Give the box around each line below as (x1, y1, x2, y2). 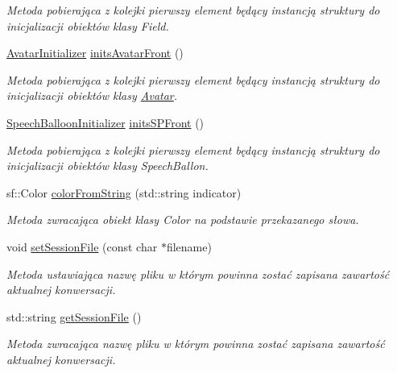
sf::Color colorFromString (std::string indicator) (6, 184, 242, 201)
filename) (166, 238, 212, 255)
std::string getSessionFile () (6, 308, 142, 325)
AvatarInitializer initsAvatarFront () (6, 44, 184, 61)
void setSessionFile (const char (6, 238, 158, 255)
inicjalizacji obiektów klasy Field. (6, 17, 169, 34)
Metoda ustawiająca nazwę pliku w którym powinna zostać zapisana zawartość (6, 265, 390, 282)
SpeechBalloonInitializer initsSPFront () (6, 114, 205, 131)
